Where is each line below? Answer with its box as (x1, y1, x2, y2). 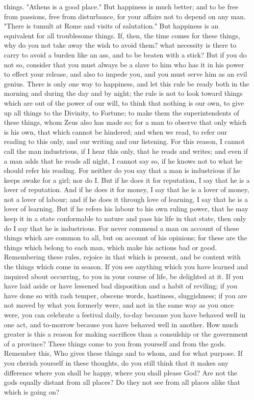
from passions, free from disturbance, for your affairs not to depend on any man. (4, 11, 246, 21)
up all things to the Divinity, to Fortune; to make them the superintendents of (4, 107, 239, 117)
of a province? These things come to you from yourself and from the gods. (4, 338, 227, 348)
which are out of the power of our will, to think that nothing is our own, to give (4, 97, 244, 108)
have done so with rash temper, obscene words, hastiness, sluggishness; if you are (4, 290, 247, 300)
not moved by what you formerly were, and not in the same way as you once (4, 300, 234, 310)
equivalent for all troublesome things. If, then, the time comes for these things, (4, 30, 240, 40)
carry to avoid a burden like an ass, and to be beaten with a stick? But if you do (4, 49, 247, 59)
